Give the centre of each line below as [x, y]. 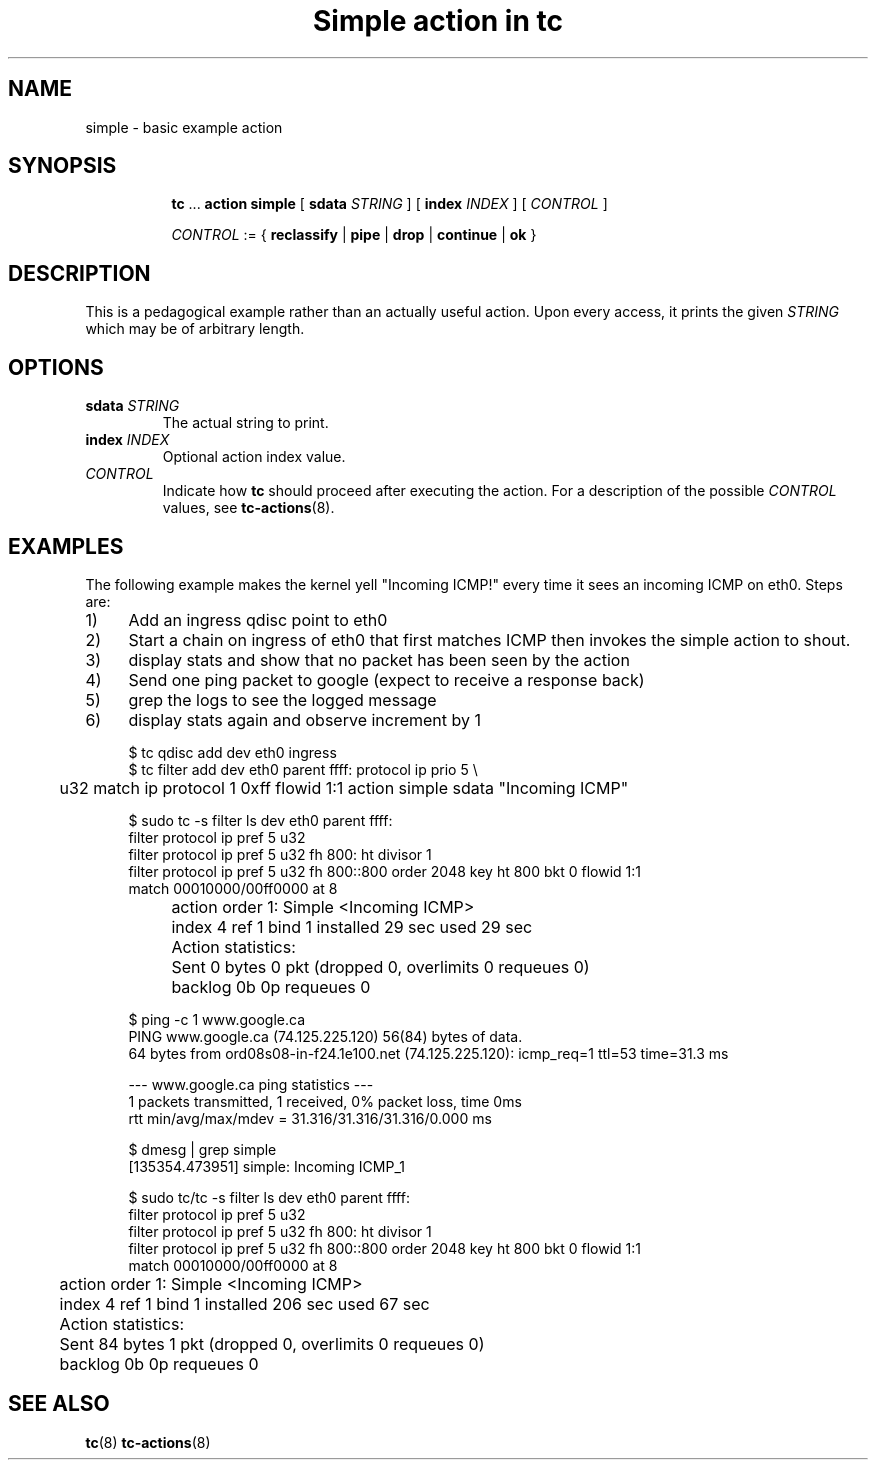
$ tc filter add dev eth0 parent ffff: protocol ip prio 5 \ [303, 769]
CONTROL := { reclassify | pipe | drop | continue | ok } [354, 235]
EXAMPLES [66, 546]
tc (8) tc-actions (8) [148, 1442]
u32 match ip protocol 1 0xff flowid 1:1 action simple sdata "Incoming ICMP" [344, 787]
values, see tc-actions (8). [248, 508]
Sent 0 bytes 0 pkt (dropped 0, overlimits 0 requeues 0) [380, 966]
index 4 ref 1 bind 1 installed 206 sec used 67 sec [244, 1303]
